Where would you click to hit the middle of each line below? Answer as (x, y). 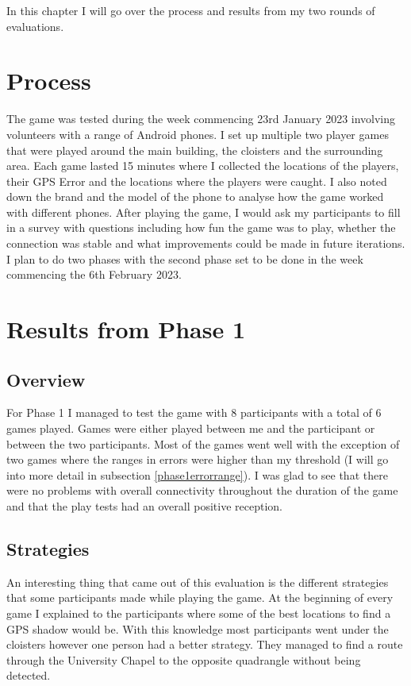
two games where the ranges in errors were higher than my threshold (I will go (198, 459)
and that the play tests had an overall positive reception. (144, 505)
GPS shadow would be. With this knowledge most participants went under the (198, 628)
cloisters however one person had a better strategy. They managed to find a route (205, 644)
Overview (46, 379)
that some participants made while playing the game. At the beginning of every (200, 597)
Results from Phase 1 (126, 329)
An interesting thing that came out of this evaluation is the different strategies (198, 582)
